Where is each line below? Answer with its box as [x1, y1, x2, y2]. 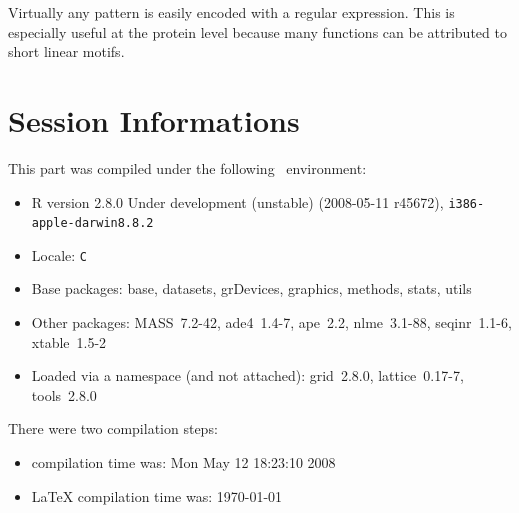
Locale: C [31, 244, 87, 265]
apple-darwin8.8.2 [31, 216, 154, 231]
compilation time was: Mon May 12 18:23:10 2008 [31, 452, 336, 473]
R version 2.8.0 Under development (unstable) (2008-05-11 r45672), [31, 191, 444, 212]
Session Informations [8, 99, 300, 140]
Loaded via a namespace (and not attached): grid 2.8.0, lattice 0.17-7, [31, 365, 464, 386]
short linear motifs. [8, 41, 125, 62]
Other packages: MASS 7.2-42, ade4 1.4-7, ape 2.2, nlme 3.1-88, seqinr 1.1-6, [31, 312, 512, 333]
